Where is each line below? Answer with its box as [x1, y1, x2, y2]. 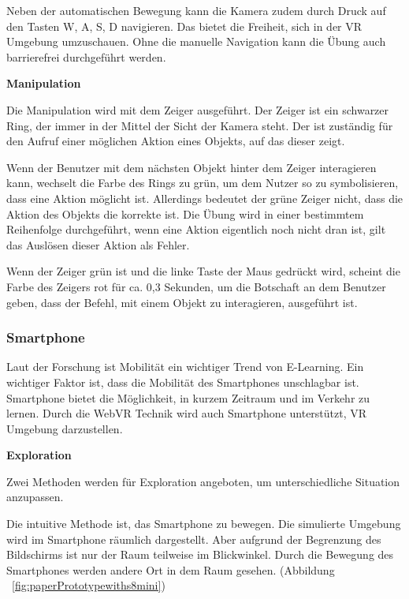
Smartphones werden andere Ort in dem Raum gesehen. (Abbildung [6, 561, 335, 578]
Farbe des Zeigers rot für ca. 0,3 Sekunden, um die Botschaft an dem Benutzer [6, 278, 386, 294]
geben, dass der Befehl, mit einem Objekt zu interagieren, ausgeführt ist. [6, 294, 358, 310]
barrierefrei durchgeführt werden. [6, 48, 166, 65]
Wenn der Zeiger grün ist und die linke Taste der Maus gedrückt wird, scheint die [6, 263, 400, 279]
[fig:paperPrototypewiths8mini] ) [12, 577, 165, 593]
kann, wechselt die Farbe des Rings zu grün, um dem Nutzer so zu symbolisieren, [6, 174, 399, 191]
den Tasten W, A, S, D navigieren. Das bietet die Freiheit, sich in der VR [6, 17, 363, 34]
